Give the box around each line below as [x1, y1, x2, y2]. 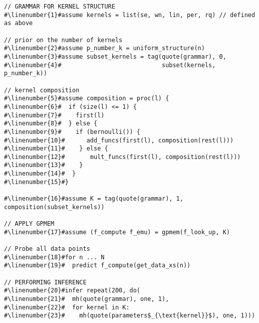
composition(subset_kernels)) [4, 203, 105, 211]
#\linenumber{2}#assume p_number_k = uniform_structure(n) [4, 45, 205, 52]
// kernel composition [4, 86, 80, 94]
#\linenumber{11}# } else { [4, 145, 108, 152]
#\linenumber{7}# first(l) [4, 111, 105, 119]
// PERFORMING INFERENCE [4, 278, 87, 286]
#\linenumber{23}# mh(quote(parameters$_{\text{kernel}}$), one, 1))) [4, 312, 255, 319]
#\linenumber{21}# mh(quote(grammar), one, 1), [4, 295, 169, 302]
